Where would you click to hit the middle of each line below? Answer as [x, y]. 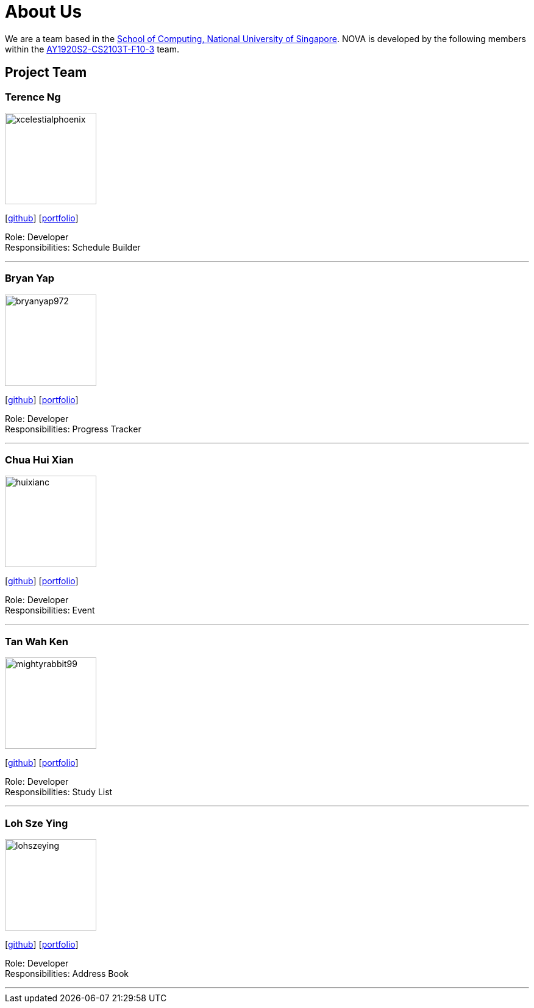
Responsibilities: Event [50, 610]
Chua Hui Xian [39, 460]
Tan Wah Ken [37, 641]
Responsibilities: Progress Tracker [73, 429]
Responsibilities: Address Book [67, 973]
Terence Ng [33, 97]
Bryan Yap [30, 278]
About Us [44, 12]
